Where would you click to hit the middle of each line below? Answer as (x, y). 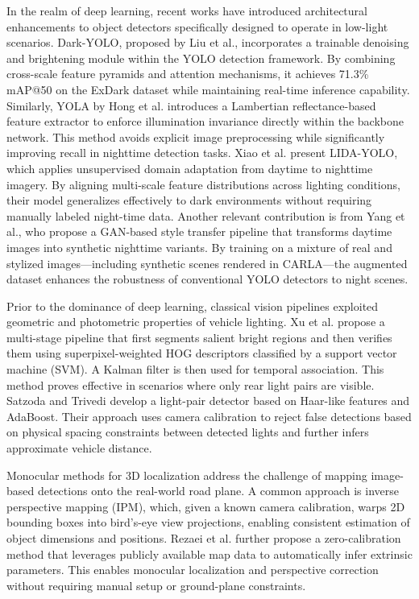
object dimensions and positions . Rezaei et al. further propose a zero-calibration (204, 538)
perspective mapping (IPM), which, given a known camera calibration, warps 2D (206, 506)
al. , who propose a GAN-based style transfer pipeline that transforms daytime (199, 231)
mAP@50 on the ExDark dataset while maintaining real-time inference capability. (208, 89)
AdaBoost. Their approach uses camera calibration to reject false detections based (209, 416)
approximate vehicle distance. (79, 448)
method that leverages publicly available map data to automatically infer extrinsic (209, 554)
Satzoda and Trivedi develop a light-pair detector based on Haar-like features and (208, 401)
